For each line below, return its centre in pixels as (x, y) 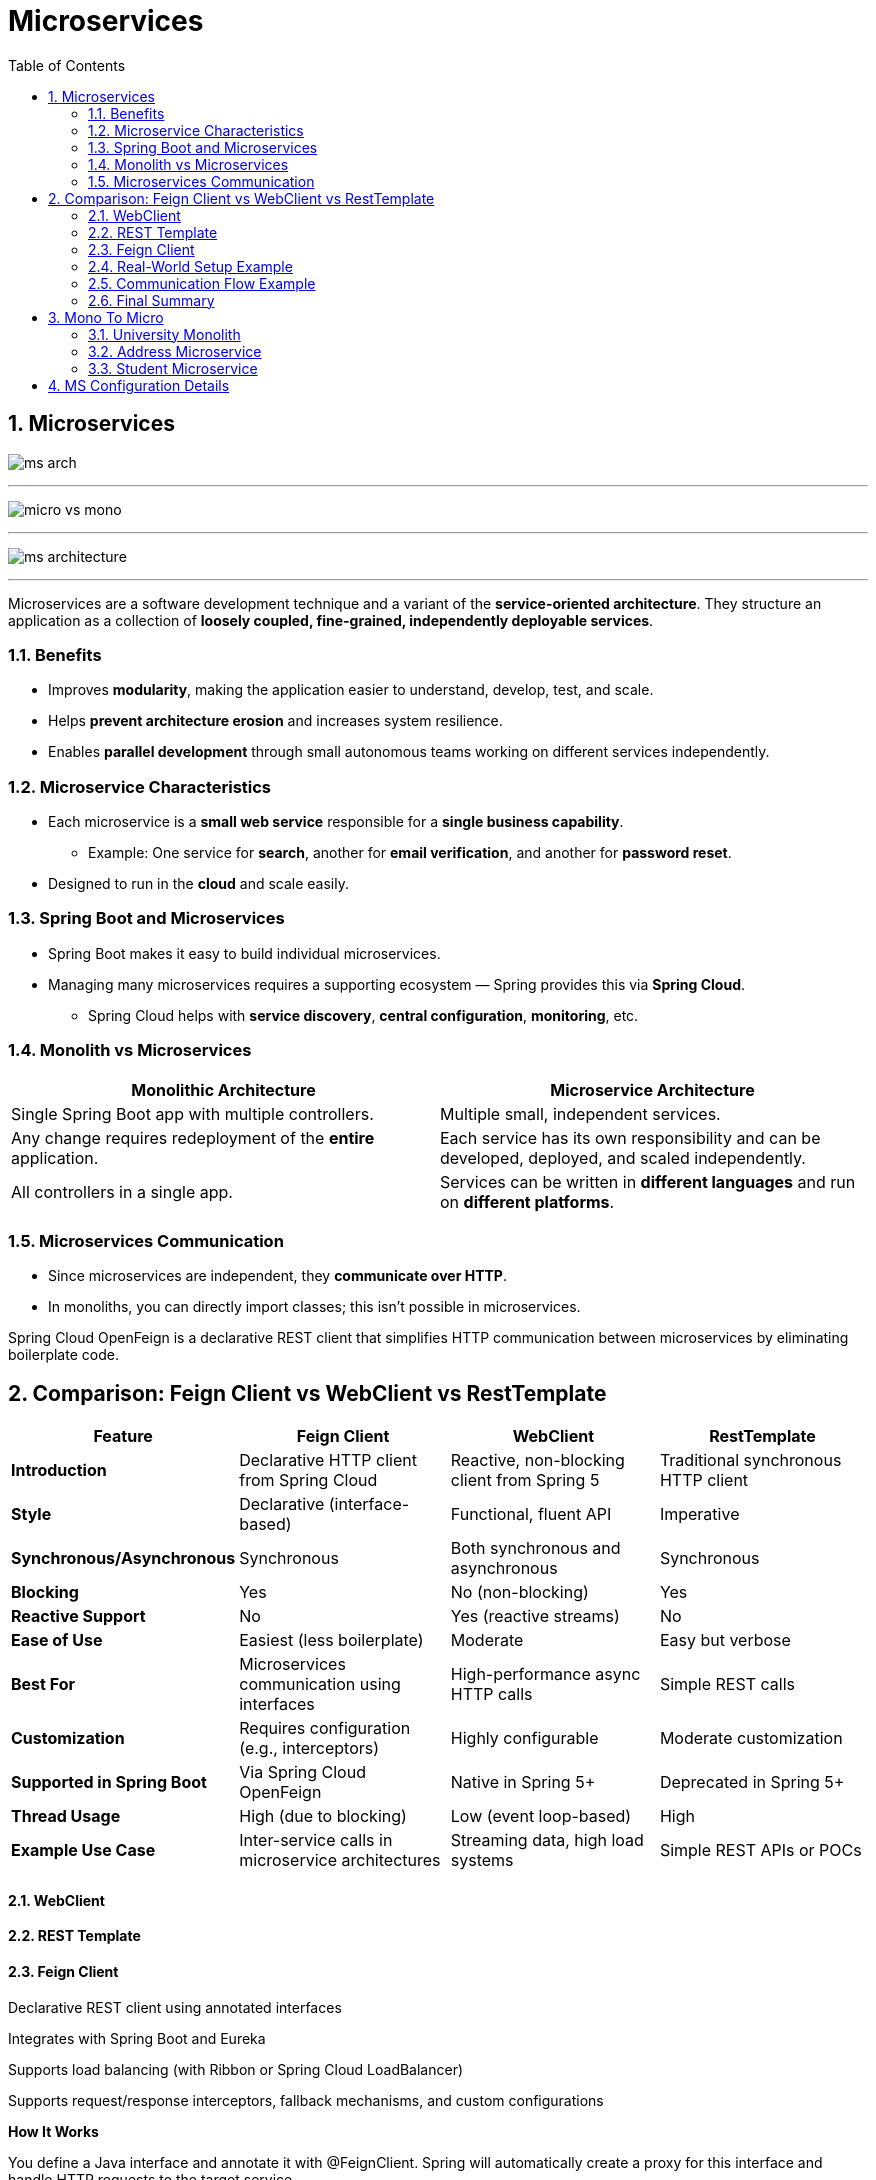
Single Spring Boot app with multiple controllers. (192, 1113)
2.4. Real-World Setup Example (190, 266)
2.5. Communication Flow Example (202, 283)
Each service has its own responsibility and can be (630, 1137)
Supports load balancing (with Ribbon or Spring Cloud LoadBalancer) (236, 2069)
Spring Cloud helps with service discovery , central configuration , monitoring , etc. (363, 1015)
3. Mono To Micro (106, 317)
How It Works (53, 2131)
